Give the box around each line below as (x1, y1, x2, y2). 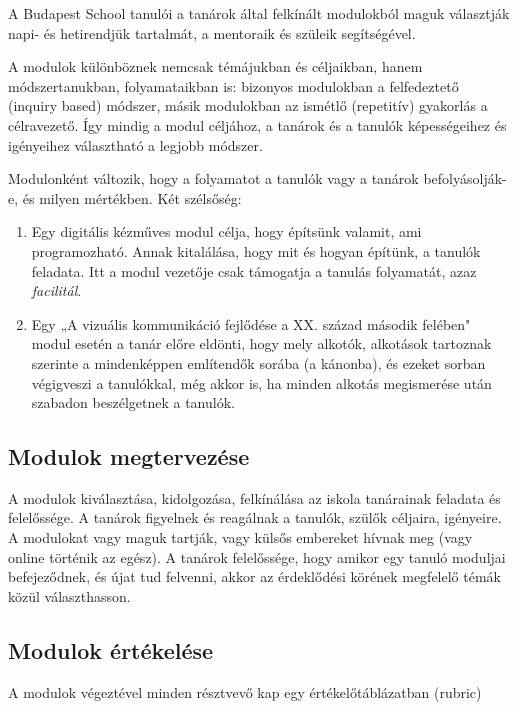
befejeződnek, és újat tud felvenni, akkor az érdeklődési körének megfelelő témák (8, 566, 501, 587)
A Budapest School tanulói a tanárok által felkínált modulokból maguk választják (8, 3, 510, 23)
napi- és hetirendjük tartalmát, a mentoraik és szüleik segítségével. (8, 22, 416, 43)
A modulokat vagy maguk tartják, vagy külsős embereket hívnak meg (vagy (8, 527, 473, 548)
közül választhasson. (8, 585, 131, 606)
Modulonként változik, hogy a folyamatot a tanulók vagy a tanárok (8, 168, 419, 189)
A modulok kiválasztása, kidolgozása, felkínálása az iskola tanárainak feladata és (8, 487, 501, 508)
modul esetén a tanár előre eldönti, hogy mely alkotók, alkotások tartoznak (31, 333, 492, 354)
